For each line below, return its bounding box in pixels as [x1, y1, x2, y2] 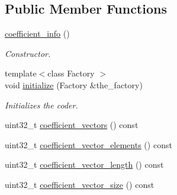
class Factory [47, 67, 95, 79]
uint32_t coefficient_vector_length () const [5, 158, 164, 171]
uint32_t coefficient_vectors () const [5, 119, 139, 131]
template [5, 67, 37, 79]
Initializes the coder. [5, 98, 78, 111]
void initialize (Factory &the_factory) [5, 78, 143, 91]
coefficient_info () [5, 27, 70, 40]
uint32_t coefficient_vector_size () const [5, 178, 155, 190]
